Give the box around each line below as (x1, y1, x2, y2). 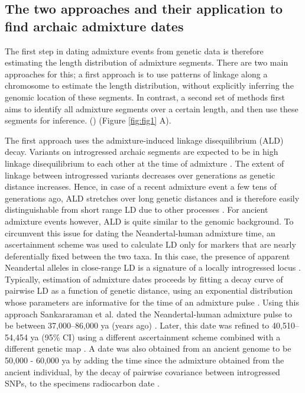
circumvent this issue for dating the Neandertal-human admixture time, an (5, 226, 275, 239)
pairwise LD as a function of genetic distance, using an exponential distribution (5, 284, 293, 297)
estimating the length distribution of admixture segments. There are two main (5, 56, 288, 69)
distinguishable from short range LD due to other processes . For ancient (5, 203, 268, 216)
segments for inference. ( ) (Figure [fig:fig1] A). (5, 114, 171, 126)
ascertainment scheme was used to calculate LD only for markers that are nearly (5, 238, 296, 251)
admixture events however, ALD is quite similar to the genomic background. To (5, 215, 294, 227)
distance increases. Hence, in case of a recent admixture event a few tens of (5, 180, 277, 193)
